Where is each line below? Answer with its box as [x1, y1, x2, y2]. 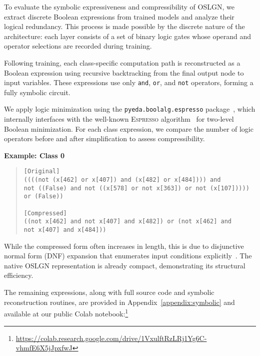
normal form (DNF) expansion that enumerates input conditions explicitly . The [4, 250, 252, 261]
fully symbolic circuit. [4, 87, 70, 97]
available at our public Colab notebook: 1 [4, 307, 128, 318]
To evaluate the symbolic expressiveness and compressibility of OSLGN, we [4, 2, 234, 12]
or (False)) [23, 193, 63, 200]
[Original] [23, 168, 60, 175]
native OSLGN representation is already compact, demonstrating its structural [4, 260, 245, 270]
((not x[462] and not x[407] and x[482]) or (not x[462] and [23, 218, 232, 225]
